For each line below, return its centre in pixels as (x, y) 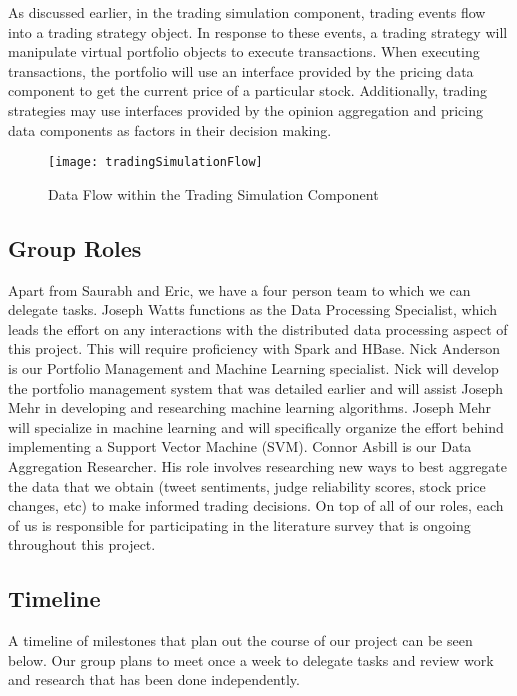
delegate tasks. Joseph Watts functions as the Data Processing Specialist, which (252, 309)
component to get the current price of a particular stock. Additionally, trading (248, 90)
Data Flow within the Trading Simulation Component (213, 193)
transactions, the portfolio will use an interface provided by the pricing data (241, 70)
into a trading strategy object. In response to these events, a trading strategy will (258, 31)
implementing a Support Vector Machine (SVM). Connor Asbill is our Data (240, 446)
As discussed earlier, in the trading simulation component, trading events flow (247, 12)
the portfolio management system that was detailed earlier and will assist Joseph (256, 387)
